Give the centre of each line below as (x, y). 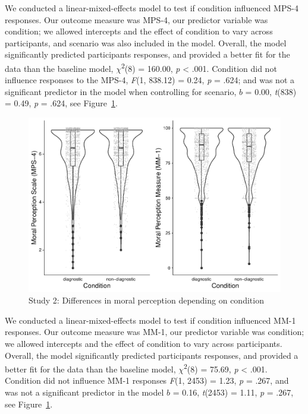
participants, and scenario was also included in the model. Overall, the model (146, 42)
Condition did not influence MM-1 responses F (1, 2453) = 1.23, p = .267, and (147, 380)
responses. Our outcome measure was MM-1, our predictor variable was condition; (155, 332)
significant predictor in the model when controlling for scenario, (121, 91)
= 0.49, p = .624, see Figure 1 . (61, 103)
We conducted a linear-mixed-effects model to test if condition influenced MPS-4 (152, 8)
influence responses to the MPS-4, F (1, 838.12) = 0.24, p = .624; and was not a (150, 80)
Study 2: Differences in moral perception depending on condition (146, 300)
